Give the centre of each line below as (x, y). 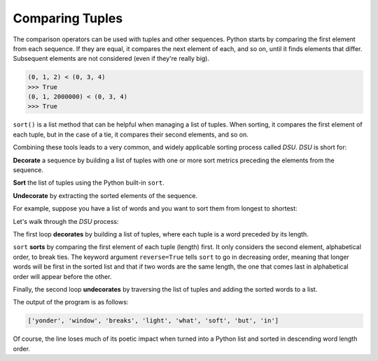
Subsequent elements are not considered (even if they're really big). (111, 59)
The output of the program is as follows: (71, 302)
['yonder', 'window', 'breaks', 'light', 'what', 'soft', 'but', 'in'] (153, 321)
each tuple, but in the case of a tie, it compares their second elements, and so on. (131, 134)
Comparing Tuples (68, 18)
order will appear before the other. (62, 276)
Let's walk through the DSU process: (66, 221)
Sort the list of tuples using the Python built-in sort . (89, 183)
